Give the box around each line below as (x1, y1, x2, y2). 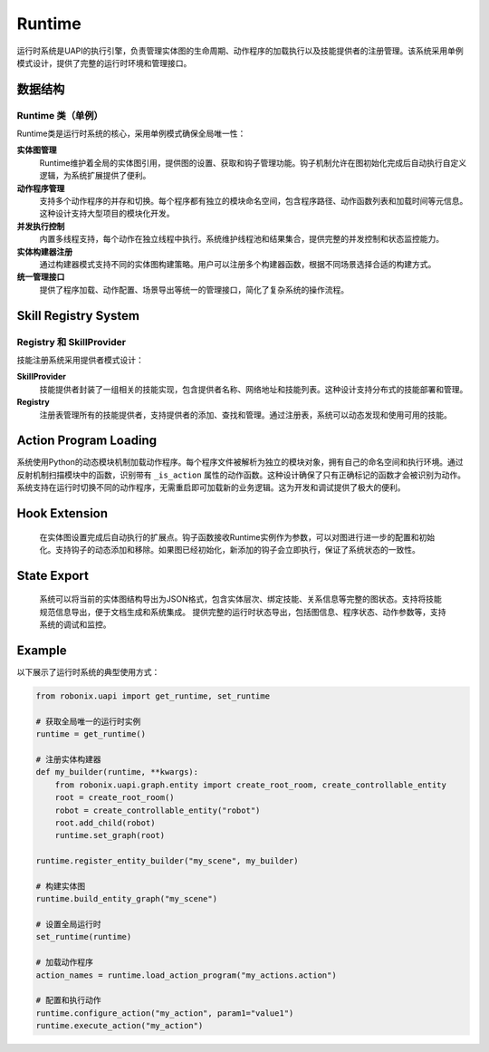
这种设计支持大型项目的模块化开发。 (39, 208, 175, 219)
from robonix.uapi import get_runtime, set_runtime (35, 691, 271, 701)
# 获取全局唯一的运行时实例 (35, 716, 141, 727)
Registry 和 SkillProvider (16, 335, 127, 348)
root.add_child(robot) (54, 817, 156, 828)
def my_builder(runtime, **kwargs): (35, 767, 199, 777)
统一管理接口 (16, 272, 65, 283)
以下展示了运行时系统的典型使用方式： (16, 667, 160, 678)
